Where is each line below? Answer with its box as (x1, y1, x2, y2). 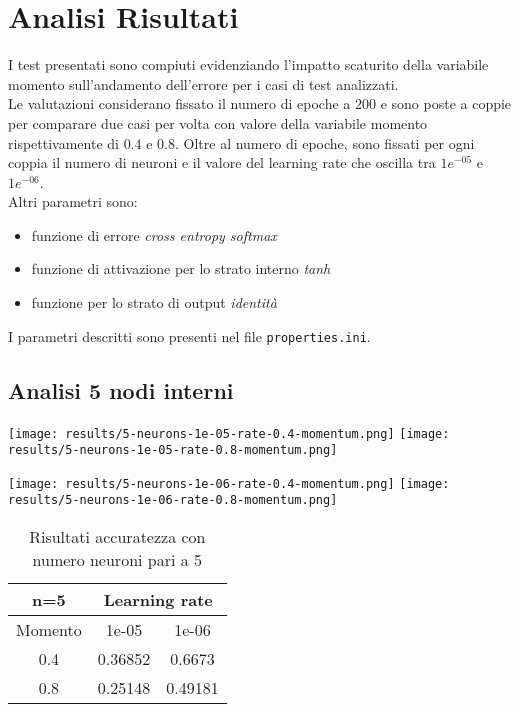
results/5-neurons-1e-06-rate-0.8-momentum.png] (8, 493, 338, 508)
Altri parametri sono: (8, 191, 138, 212)
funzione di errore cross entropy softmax (31, 224, 277, 245)
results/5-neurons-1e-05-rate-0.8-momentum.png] (8, 443, 338, 458)
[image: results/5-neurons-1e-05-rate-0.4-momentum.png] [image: (8, 426, 450, 441)
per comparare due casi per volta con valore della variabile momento (8, 112, 428, 133)
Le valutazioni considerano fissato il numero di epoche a (8, 93, 351, 114)
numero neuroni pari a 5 (32, 548, 203, 572)
